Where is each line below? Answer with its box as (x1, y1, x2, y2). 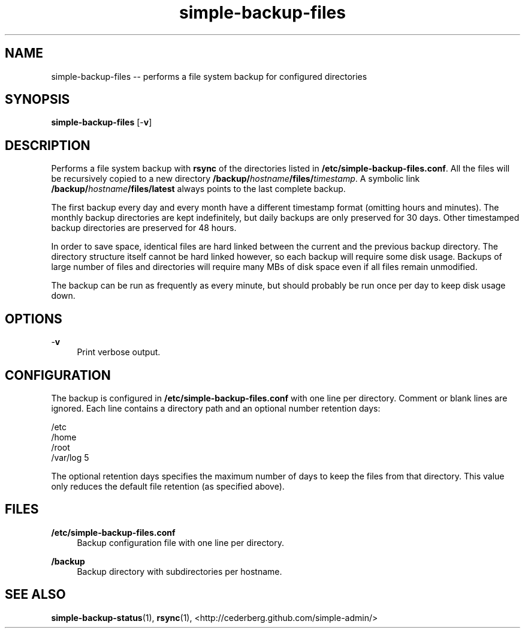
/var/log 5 (51, 452, 89, 463)
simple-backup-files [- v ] (51, 117, 152, 128)
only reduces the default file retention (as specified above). (51, 481, 285, 491)
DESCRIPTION (5, 137, 90, 153)
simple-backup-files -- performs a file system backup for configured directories (51, 71, 367, 82)
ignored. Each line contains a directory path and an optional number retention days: (51, 403, 381, 413)
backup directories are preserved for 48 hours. (51, 223, 237, 233)
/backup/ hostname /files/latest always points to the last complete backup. (51, 184, 346, 194)
